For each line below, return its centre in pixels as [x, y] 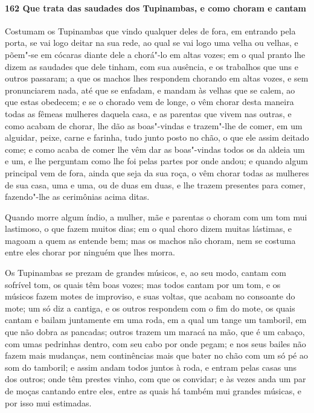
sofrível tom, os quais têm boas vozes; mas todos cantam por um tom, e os [143, 284]
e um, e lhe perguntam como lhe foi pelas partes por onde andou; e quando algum [156, 161]
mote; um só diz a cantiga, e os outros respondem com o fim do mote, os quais [150, 308]
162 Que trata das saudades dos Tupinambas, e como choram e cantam [155, 8]
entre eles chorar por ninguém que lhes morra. [90, 252]
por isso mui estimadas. [48, 402]
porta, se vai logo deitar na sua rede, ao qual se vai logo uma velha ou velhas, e [152, 43]
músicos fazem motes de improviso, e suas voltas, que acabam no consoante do [150, 296]
